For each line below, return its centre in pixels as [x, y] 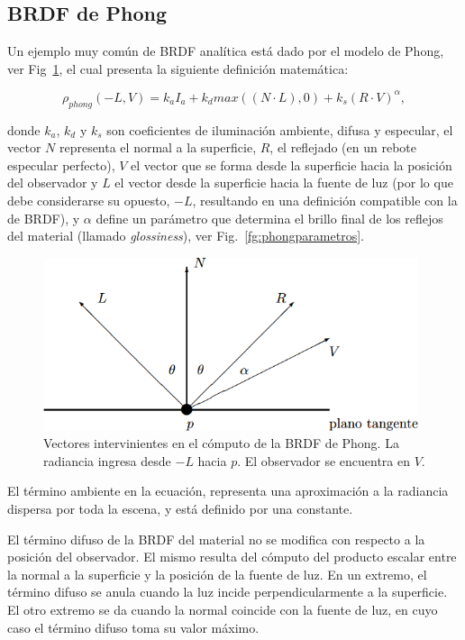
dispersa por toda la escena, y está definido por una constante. [180, 509]
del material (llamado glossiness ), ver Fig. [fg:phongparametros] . [186, 236]
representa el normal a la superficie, [158, 147]
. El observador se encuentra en [324, 460]
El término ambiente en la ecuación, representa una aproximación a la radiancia [228, 491]
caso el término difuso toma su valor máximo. [133, 627]
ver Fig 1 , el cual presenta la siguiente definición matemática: [178, 68]
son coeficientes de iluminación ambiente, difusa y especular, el [280, 129]
